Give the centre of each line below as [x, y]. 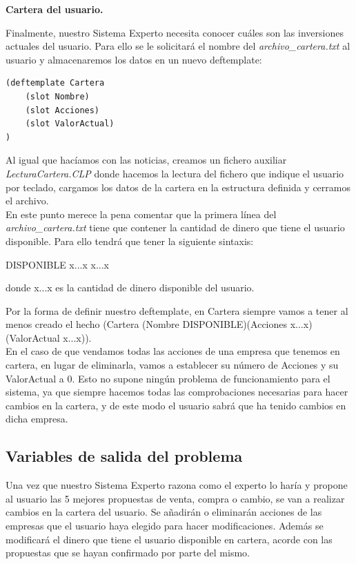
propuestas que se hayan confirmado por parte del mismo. [128, 553]
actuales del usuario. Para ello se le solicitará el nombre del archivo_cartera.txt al [178, 46]
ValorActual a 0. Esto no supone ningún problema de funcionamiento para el [168, 378]
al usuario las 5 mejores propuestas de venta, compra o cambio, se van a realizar [175, 498]
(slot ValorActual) [70, 124]
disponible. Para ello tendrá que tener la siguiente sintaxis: [130, 241]
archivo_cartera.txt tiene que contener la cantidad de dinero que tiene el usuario [175, 227]
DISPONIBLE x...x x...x [57, 264]
